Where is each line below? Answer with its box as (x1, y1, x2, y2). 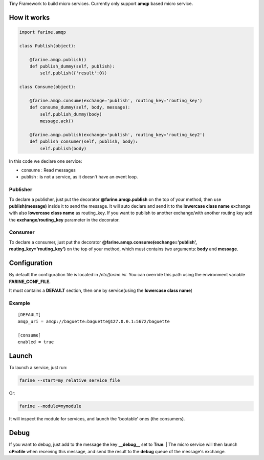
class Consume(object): (19, 84, 77, 90)
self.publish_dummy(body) (40, 111, 102, 117)
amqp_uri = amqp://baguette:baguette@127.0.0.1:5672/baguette (18, 319, 170, 325)
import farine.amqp (19, 29, 66, 35)
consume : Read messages (21, 167, 76, 173)
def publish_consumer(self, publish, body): (29, 139, 138, 144)
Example (9, 300, 30, 307)
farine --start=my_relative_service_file (19, 378, 120, 383)
